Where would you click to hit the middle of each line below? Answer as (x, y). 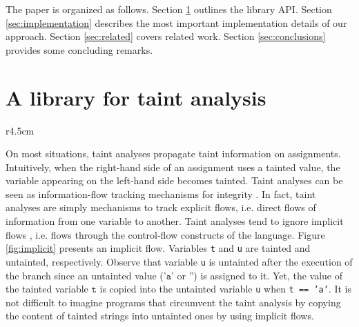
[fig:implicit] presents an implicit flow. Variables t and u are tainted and (158, 248)
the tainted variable (47, 289)
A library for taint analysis (136, 97)
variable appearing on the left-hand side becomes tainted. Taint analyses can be (174, 180)
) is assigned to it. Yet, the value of (268, 275)
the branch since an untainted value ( (85, 275)
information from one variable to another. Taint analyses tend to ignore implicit (175, 221)
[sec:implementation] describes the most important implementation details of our (176, 22)
